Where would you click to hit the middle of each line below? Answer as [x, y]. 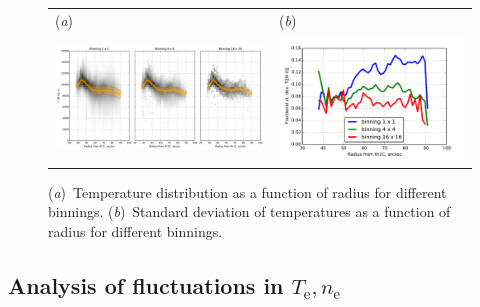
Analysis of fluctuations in [146, 284]
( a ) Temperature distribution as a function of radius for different [247, 191]
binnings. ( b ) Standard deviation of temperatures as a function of [249, 211]
